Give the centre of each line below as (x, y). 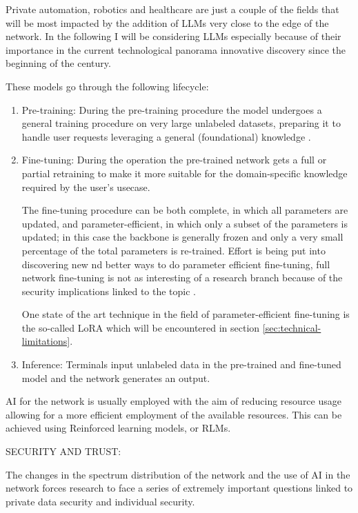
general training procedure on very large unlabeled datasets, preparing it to (181, 123)
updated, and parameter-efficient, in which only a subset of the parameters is (185, 223)
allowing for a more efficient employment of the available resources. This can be (174, 414)
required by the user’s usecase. (86, 187)
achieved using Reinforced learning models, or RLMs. (118, 428)
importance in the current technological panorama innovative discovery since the (176, 49)
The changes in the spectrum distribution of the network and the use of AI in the (178, 474)
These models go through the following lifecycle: (107, 86)
